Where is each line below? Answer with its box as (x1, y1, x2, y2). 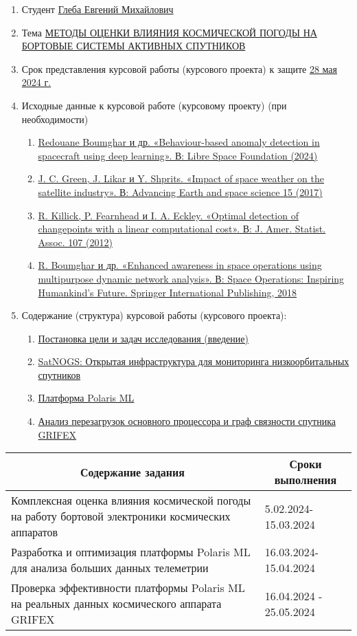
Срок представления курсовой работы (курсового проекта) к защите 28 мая (21, 61, 338, 76)
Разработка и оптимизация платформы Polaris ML (11, 544, 251, 560)
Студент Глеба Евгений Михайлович (21, 2, 174, 16)
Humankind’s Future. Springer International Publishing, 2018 (38, 285, 297, 299)
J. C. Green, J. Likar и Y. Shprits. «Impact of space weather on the (38, 171, 325, 186)
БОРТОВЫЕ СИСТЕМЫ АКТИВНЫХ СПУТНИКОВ (21, 39, 246, 53)
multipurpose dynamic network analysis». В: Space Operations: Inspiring (38, 271, 345, 285)
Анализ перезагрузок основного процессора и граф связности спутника (38, 414, 336, 428)
